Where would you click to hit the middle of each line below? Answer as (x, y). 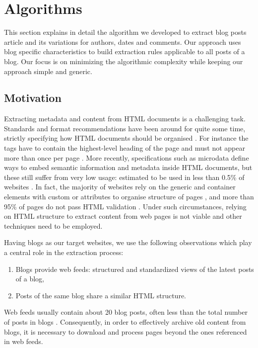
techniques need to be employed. (53, 225)
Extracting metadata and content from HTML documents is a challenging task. (125, 119)
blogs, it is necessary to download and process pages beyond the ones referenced (126, 331)
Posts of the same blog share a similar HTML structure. (101, 295)
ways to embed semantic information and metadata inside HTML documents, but (128, 167)
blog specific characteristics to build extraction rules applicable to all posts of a (125, 51)
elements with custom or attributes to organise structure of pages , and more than (129, 197)
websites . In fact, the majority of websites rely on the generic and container (120, 187)
